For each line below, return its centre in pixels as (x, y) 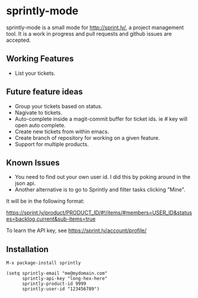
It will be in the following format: (45, 201)
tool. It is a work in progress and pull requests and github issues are (89, 33)
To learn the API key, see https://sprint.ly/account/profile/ (76, 231)
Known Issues (33, 163)
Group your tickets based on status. (59, 106)
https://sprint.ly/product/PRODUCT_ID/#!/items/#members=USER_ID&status (99, 213)
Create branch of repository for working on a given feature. (87, 137)
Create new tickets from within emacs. (62, 131)
